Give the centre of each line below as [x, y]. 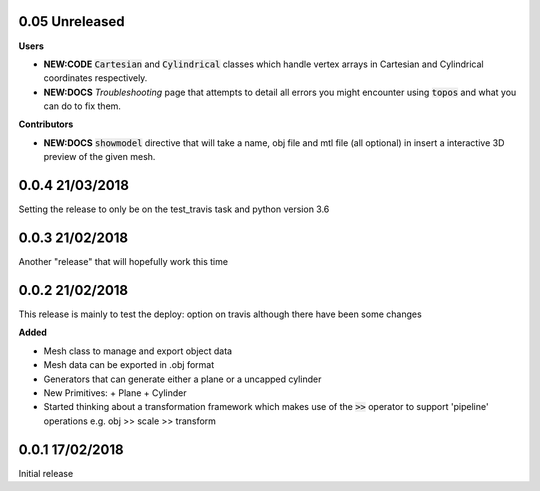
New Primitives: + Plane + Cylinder [115, 392]
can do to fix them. [82, 106]
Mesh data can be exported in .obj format [129, 365]
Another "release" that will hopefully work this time [123, 262]
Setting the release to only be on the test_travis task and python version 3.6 [174, 209]
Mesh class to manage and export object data [138, 351]
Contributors [46, 124]
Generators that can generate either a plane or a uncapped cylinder [182, 379]
